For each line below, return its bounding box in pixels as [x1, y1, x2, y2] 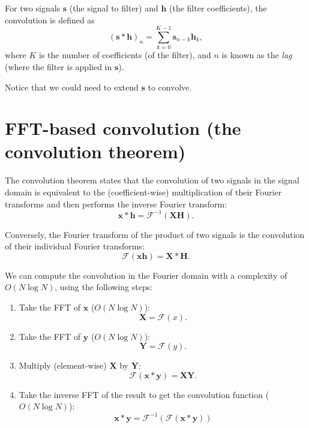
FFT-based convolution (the [5, 116, 241, 140]
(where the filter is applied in [5, 60, 112, 73]
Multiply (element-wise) [19, 359, 107, 372]
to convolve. [148, 80, 192, 93]
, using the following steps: [55, 281, 153, 293]
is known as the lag [221, 49, 292, 61]
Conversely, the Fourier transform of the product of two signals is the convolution [5, 228, 305, 240]
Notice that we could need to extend [5, 80, 139, 93]
